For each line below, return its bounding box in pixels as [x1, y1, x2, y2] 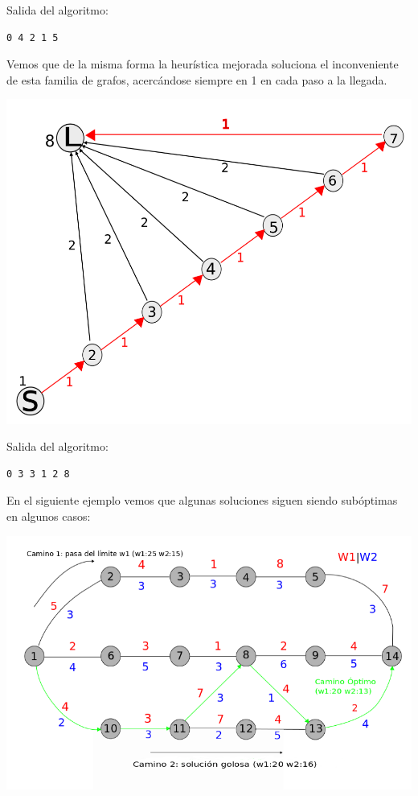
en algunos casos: [6, 507, 91, 524]
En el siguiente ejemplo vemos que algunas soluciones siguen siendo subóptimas [6, 492, 398, 509]
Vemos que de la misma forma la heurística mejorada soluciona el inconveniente [6, 56, 399, 72]
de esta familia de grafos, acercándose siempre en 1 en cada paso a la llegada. [6, 71, 387, 88]
